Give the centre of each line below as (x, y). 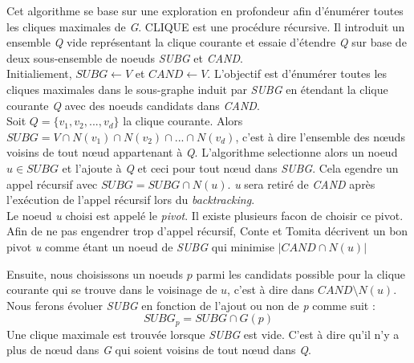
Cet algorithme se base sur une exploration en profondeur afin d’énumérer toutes (205, 10)
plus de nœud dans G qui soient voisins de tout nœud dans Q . (159, 350)
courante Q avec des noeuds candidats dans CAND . (133, 105)
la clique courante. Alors (183, 121)
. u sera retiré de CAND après (301, 184)
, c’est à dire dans (271, 290)
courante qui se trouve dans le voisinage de (112, 290)
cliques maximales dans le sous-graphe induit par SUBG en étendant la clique (197, 89)
